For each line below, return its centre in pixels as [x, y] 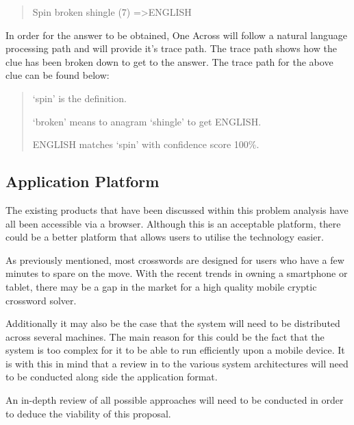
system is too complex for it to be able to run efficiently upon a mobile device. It [175, 350]
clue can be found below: [58, 75]
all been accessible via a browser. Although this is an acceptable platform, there [173, 223]
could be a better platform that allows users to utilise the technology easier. [165, 237]
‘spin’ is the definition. [79, 98]
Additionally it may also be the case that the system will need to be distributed [173, 323]
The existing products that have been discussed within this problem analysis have [177, 209]
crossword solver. [41, 300]
